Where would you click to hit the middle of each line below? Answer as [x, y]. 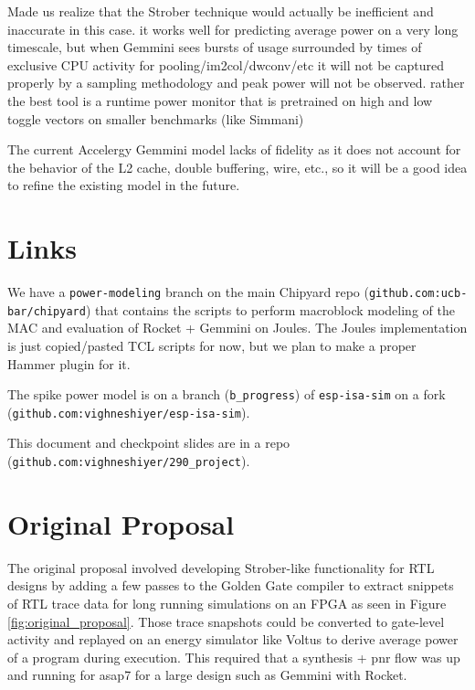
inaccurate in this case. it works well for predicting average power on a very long [233, 29]
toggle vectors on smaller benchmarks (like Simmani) [156, 118]
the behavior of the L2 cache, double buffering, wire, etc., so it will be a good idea [237, 167]
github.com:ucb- [418, 294]
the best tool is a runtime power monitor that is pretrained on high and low [220, 100]
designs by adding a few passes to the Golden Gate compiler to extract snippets [231, 585]
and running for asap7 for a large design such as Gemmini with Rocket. [207, 675]
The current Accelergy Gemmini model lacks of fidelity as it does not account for [234, 149]
